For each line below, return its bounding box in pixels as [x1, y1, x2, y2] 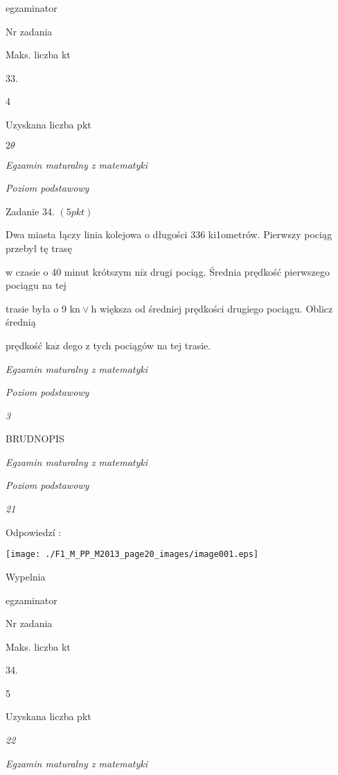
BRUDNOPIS [6, 431, 64, 446]
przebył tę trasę [6, 240, 72, 255]
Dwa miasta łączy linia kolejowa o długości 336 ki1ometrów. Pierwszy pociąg [6, 227, 332, 242]
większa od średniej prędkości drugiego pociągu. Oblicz [99, 301, 333, 315]
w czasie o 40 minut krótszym [6, 264, 132, 278]
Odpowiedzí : [6, 524, 62, 539]
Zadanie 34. [6, 203, 55, 218]
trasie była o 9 [6, 301, 67, 315]
